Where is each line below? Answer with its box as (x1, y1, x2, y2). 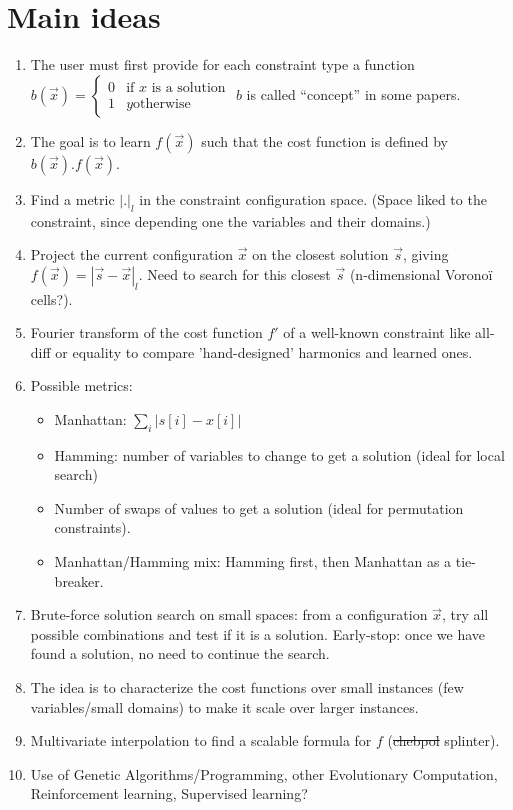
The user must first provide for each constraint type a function (30, 54, 415, 75)
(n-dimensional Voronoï (349, 263, 493, 284)
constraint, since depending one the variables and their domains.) (30, 210, 431, 231)
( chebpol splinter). (387, 730, 500, 751)
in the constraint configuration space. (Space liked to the (139, 188, 487, 209)
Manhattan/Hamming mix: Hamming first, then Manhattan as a (54, 551, 452, 572)
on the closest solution (252, 244, 389, 265)
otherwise (133, 96, 191, 111)
